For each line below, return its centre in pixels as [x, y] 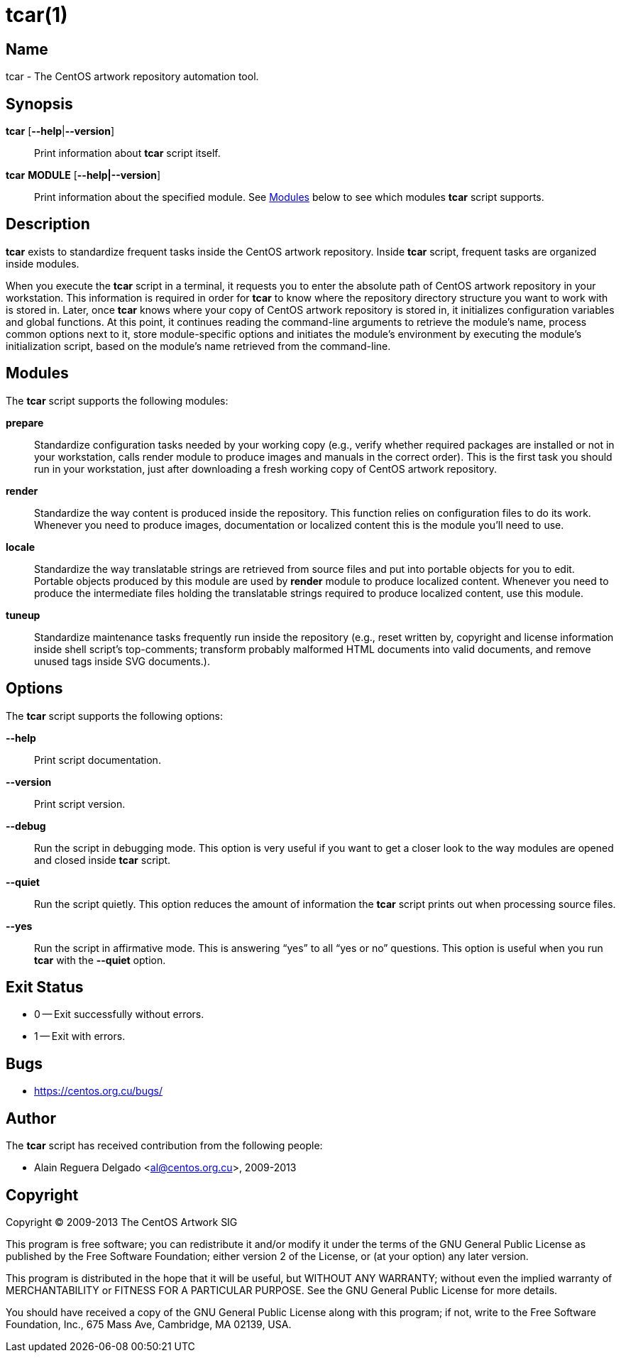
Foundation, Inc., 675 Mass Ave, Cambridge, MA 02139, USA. [149, 1324]
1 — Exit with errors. [80, 1036]
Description [48, 224]
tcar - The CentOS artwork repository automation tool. [132, 77]
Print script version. [80, 804]
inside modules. [43, 263]
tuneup [23, 615]
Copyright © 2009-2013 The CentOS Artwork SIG [122, 1222]
